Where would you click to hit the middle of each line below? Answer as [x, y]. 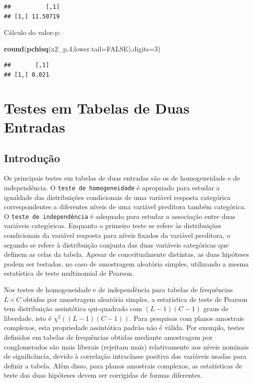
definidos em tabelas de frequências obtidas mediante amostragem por [108, 337]
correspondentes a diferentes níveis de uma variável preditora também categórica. [125, 207]
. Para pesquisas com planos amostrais [187, 318]
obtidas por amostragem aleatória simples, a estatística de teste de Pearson [135, 299]
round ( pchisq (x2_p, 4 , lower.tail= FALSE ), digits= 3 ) [82, 48]
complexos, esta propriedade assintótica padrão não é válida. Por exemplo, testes [124, 327]
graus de [216, 308]
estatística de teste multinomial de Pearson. [69, 273]
